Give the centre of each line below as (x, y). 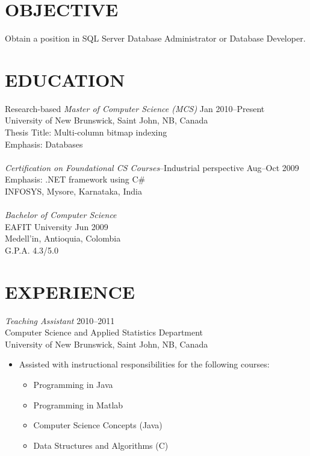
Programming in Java (73, 385)
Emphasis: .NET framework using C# (75, 179)
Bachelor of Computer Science (61, 215)
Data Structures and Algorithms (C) (101, 445)
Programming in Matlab (78, 404)
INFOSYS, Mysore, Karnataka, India (73, 191)
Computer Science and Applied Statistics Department (104, 332)
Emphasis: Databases (44, 144)
